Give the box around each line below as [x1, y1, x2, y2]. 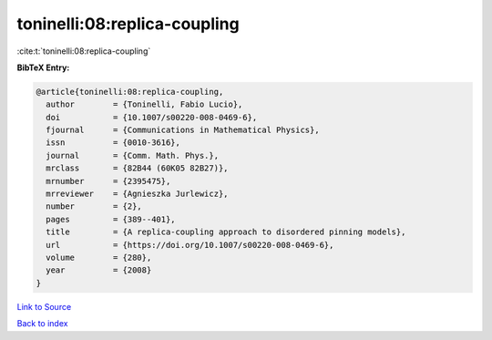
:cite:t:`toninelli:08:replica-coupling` [16, 46, 151, 57]
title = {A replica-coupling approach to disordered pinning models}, [46, 227, 406, 237]
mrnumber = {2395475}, [46, 176, 171, 186]
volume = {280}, [46, 252, 152, 263]
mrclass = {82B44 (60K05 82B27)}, [46, 163, 229, 173]
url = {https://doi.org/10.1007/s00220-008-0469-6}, [46, 240, 334, 250]
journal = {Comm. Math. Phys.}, [46, 150, 219, 160]
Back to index [16, 318, 68, 329]
